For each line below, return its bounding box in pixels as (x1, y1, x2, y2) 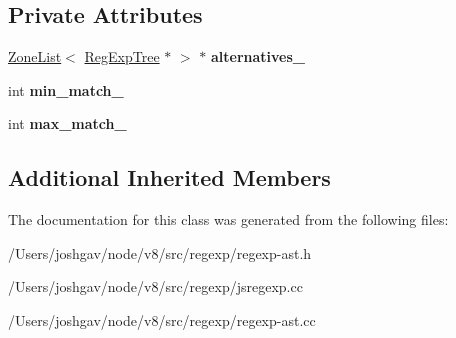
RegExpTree (84, 46, 160, 67)
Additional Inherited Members (8, 162, 331, 193)
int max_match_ (8, 113, 127, 134)
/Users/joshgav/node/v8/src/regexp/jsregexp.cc (8, 276, 303, 297)
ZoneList (8, 46, 62, 67)
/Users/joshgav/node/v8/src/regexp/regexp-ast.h (8, 242, 312, 263)
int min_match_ (8, 79, 124, 100)
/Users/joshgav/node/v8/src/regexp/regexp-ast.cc (8, 309, 316, 330)
